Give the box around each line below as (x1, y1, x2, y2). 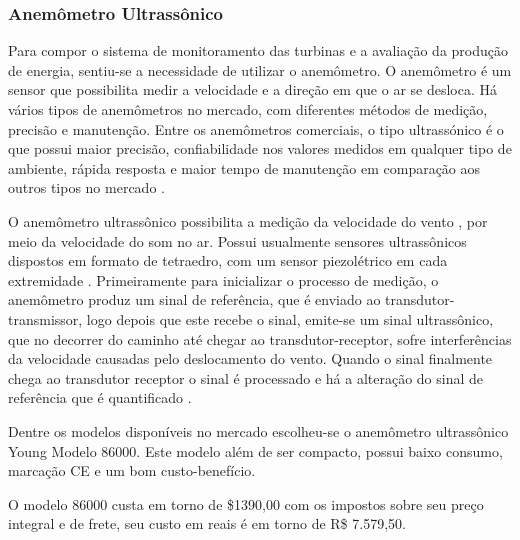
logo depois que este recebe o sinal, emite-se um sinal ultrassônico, (86, 308, 494, 329)
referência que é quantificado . (8, 387, 192, 408)
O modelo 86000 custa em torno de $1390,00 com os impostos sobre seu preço (8, 493, 484, 514)
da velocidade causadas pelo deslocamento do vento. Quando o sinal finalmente (8, 348, 493, 369)
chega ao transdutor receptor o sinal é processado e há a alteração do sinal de (8, 367, 484, 388)
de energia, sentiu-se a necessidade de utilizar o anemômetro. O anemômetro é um (8, 59, 512, 80)
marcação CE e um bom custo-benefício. (8, 460, 256, 481)
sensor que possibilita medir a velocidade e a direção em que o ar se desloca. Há (8, 79, 497, 100)
